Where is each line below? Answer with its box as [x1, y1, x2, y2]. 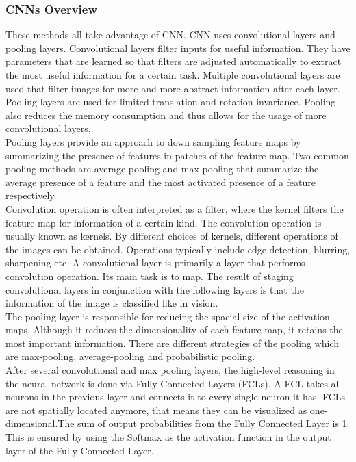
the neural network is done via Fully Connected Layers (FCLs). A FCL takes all [5, 376, 342, 390]
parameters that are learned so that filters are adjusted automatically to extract [5, 54, 342, 68]
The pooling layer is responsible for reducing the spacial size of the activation [5, 309, 330, 323]
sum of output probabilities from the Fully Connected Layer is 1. [77, 416, 350, 431]
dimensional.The [5, 416, 75, 431]
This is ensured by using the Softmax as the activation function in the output [5, 430, 331, 444]
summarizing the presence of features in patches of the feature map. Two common [5, 148, 349, 162]
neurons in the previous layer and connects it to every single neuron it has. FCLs [5, 389, 346, 404]
